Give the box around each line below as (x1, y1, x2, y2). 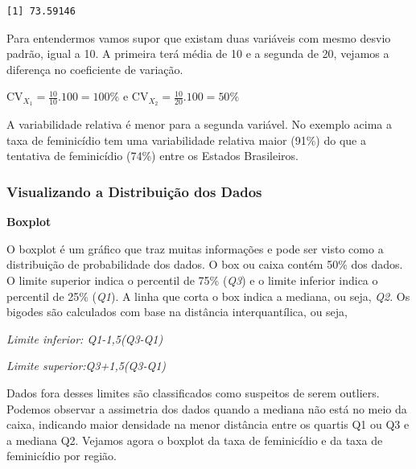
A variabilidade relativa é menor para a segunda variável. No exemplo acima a (6, 116, 392, 133)
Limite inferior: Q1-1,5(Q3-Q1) (6, 330, 163, 347)
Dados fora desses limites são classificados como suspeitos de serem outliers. (6, 384, 380, 401)
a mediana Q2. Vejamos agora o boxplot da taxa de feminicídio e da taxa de (6, 431, 383, 448)
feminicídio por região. (6, 447, 117, 464)
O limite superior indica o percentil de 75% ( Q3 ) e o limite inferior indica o (6, 272, 378, 289)
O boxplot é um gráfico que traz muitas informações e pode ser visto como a (6, 240, 384, 257)
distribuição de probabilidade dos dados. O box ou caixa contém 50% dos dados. (6, 256, 403, 273)
